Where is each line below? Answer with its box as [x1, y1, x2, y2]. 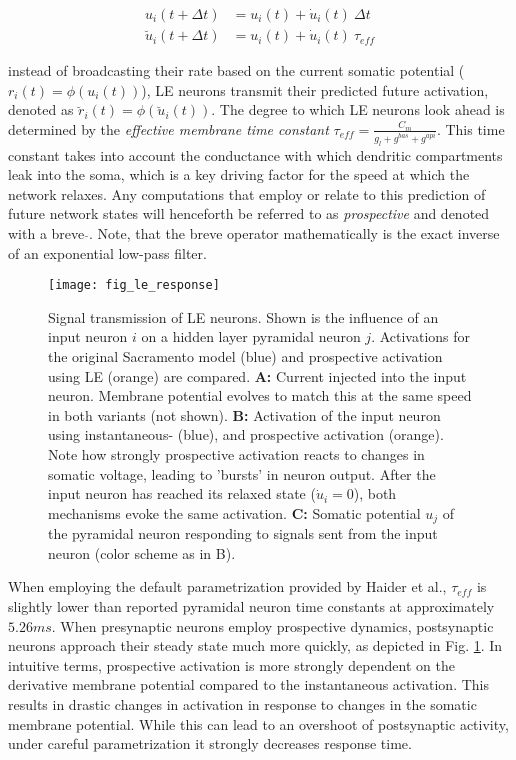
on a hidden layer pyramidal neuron [141, 326, 361, 347]
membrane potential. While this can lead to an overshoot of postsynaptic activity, [8, 713, 509, 734]
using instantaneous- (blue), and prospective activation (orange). [48, 424, 444, 445]
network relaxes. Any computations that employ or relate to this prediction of [8, 183, 486, 204]
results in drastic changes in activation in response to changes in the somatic [8, 694, 477, 715]
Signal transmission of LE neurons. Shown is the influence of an [48, 306, 439, 327]
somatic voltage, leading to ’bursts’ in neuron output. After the [48, 463, 436, 484]
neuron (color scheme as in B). [48, 542, 236, 563]
